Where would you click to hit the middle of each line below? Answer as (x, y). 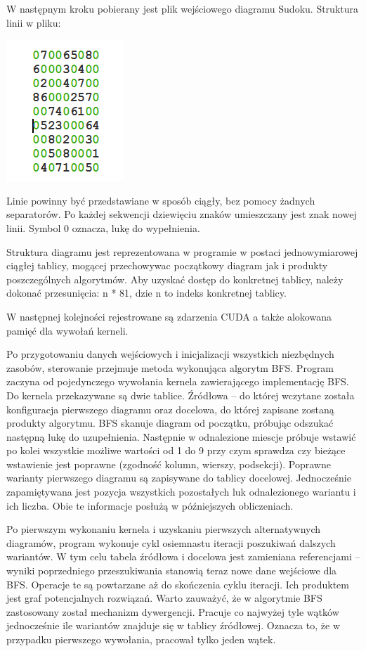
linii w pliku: (34, 22)
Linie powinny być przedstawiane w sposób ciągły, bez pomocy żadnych (161, 200)
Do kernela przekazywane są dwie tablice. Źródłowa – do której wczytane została (181, 395)
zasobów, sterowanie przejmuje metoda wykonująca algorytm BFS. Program (170, 367)
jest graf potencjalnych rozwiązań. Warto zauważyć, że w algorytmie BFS (164, 598)
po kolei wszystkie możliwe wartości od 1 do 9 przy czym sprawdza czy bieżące (176, 450)
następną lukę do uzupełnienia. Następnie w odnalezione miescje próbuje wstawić (181, 436)
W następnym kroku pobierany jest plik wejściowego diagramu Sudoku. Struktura (182, 8)
